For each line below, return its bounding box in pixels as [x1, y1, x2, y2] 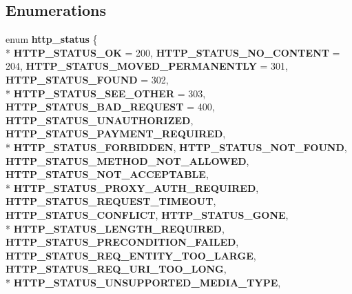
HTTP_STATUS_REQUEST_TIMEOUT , [6, 194, 216, 208]
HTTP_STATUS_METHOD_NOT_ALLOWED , [6, 153, 249, 168]
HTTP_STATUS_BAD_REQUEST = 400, [6, 99, 215, 114]
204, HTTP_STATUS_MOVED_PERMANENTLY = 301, [6, 59, 288, 73]
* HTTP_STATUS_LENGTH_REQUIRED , [6, 221, 225, 235]
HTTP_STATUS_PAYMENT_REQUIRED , [6, 126, 226, 141]
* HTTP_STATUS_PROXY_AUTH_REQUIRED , [6, 180, 259, 195]
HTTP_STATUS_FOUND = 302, [6, 72, 169, 86]
